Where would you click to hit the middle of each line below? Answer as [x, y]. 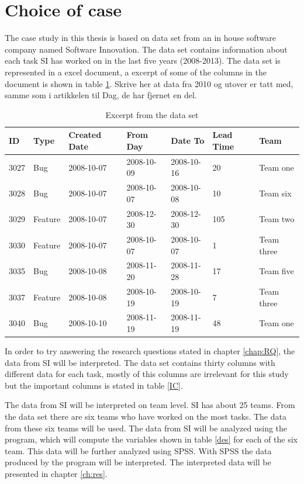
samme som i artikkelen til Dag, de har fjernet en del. [101, 95]
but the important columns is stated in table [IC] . [94, 385]
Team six [275, 193]
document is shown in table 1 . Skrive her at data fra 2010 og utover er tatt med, [149, 83]
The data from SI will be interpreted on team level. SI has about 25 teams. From [150, 405]
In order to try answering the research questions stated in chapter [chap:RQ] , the [150, 351]
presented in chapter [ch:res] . [56, 473]
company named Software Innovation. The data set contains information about [146, 49]
